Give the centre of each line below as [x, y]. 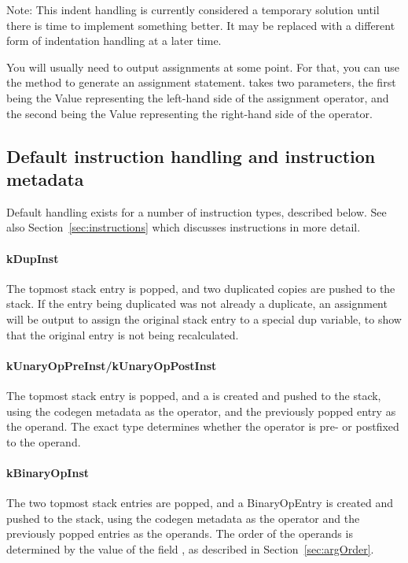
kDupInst [33, 258]
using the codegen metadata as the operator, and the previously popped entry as [201, 411]
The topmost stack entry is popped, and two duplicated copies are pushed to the [201, 288]
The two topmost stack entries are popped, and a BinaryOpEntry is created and [200, 503]
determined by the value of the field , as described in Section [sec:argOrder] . [190, 548]
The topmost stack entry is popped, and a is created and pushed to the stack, [194, 395]
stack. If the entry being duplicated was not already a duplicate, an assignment [197, 304]
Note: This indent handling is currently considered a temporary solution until [193, 9]
